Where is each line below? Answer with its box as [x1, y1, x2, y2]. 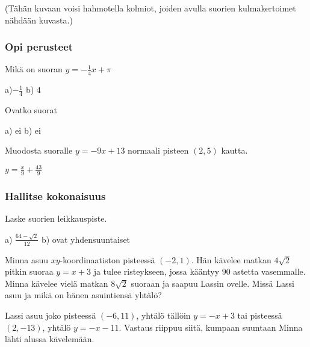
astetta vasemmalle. [233, 265, 306, 278]
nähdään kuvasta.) [5, 13, 73, 26]
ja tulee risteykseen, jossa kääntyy [93, 265, 220, 278]
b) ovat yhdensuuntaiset [41, 233, 131, 245]
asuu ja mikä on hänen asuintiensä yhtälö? [5, 289, 162, 301]
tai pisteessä [237, 308, 282, 321]
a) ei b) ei [5, 123, 41, 136]
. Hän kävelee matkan [191, 253, 271, 266]
